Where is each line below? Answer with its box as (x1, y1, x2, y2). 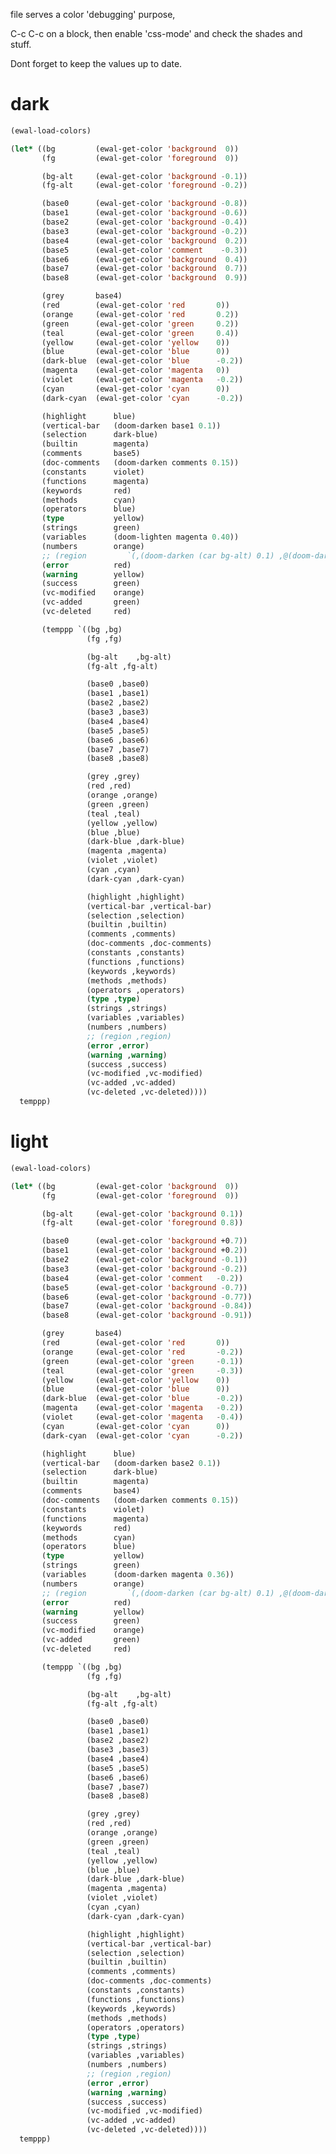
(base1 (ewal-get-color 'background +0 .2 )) (41, 1245, 248, 1256)
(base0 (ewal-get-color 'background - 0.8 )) (41, 199, 248, 209)
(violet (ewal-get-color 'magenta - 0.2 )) (41, 375, 244, 385)
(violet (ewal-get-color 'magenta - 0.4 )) (41, 1412, 244, 1422)
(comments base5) (41, 449, 141, 459)
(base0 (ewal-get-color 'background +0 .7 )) (41, 1236, 248, 1246)
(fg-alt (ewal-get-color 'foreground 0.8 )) (41, 1218, 244, 1228)
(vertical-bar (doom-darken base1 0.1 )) (41, 420, 222, 431)
